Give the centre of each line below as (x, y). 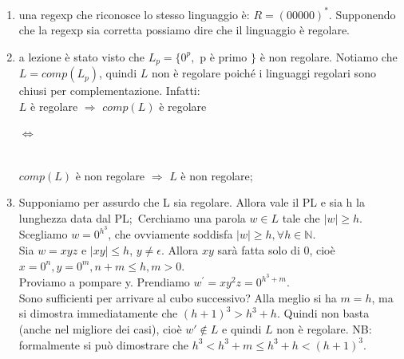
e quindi (242, 328)
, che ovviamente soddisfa (170, 234)
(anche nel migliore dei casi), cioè (100, 328)
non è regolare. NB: (324, 328)
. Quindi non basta (323, 313)
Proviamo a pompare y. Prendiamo (104, 282)
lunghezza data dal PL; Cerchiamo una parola (132, 217)
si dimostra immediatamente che (98, 313)
